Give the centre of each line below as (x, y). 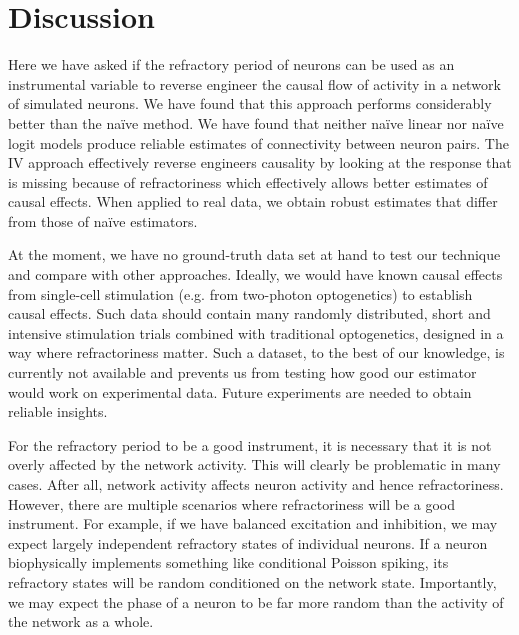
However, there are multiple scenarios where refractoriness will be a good (232, 503)
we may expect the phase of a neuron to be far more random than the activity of (256, 601)
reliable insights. (58, 411)
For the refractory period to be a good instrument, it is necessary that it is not (250, 444)
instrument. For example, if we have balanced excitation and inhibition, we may (253, 523)
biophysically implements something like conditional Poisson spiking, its (228, 562)
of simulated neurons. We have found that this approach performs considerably (250, 103)
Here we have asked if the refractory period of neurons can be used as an (231, 64)
